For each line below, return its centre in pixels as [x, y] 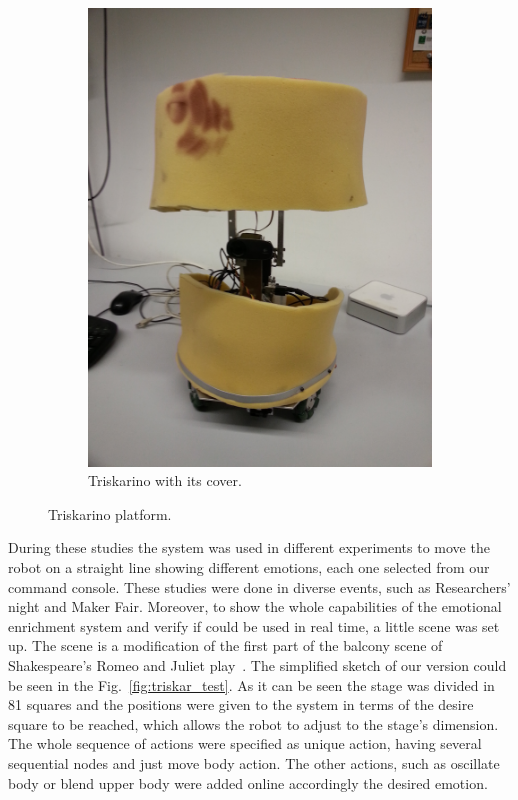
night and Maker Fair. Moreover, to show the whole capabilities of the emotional [255, 606]
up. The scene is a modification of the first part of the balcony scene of [225, 645]
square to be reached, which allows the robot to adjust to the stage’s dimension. [253, 723]
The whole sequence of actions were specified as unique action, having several [245, 743]
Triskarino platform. [110, 513]
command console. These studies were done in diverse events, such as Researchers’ [259, 586]
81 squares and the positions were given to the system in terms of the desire [241, 704]
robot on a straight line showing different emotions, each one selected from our [249, 567]
